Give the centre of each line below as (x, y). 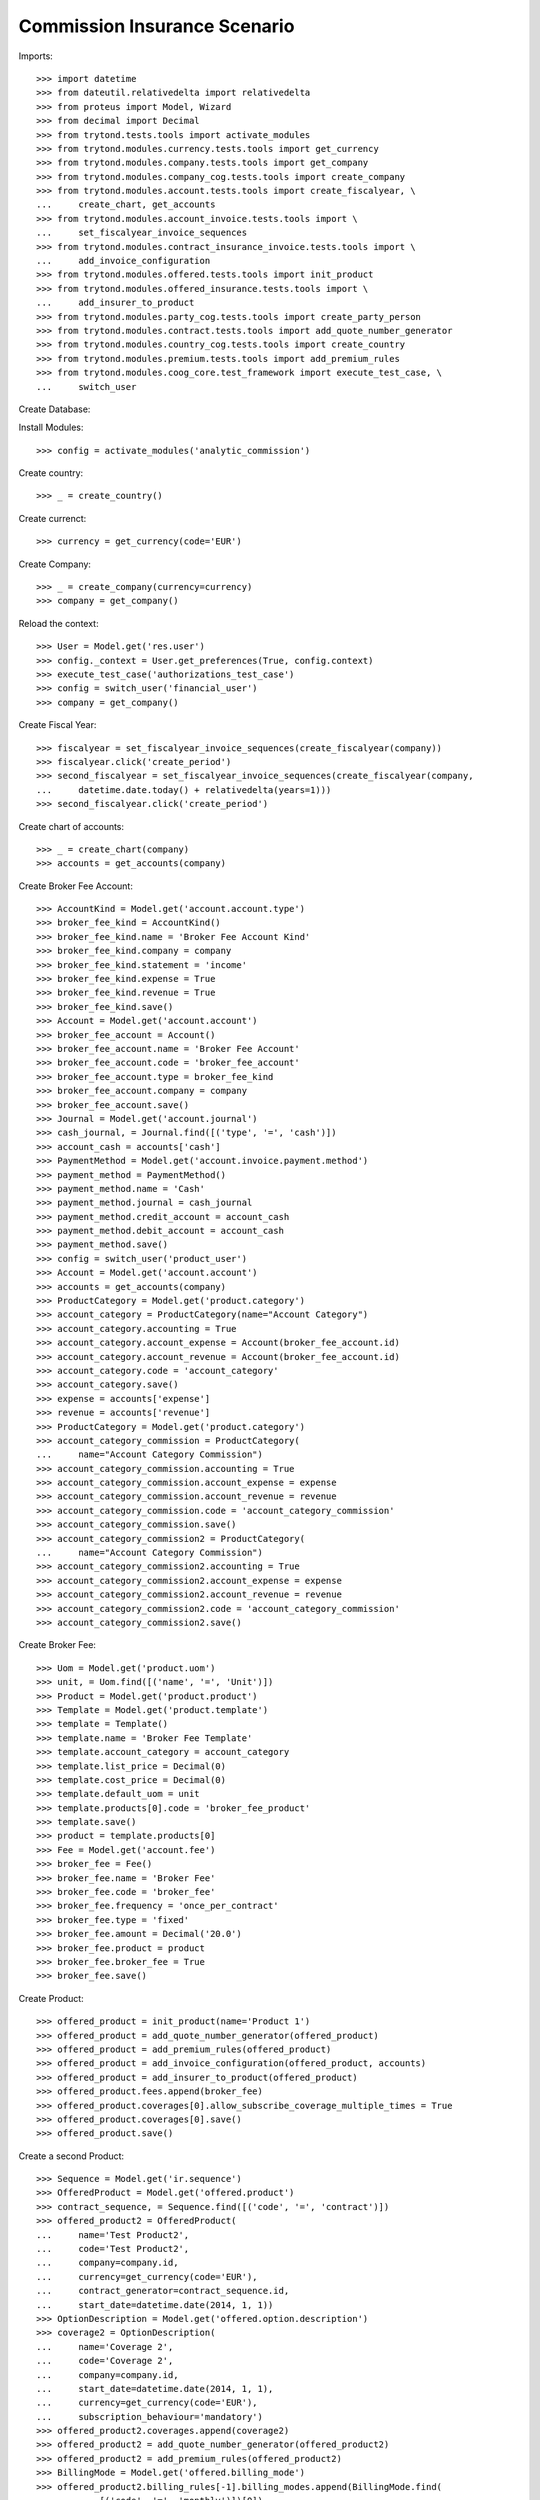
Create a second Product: (71, 2156)
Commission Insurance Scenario (156, 26)
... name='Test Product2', (113, 2234)
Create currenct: (52, 518)
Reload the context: (58, 623)
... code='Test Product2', (113, 2249)
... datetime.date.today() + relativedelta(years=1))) (184, 789)
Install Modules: (51, 427)
